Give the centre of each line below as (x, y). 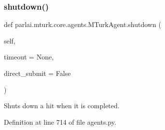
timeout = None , (29, 57)
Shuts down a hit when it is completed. (62, 106)
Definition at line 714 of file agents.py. (60, 122)
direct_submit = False (37, 73)
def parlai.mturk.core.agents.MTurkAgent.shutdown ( (82, 24)
